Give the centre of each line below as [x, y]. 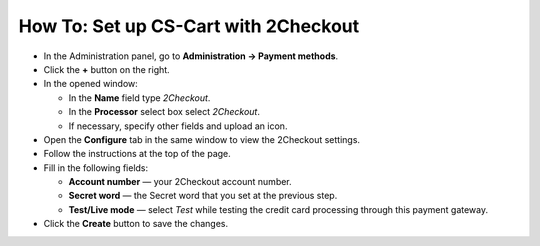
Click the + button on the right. [106, 69]
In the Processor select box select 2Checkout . [164, 112]
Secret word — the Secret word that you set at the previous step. [203, 196]
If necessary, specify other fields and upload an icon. [178, 126]
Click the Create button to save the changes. [136, 224]
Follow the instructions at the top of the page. [137, 154]
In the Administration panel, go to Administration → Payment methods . [191, 56]
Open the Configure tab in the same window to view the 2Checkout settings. [201, 139]
